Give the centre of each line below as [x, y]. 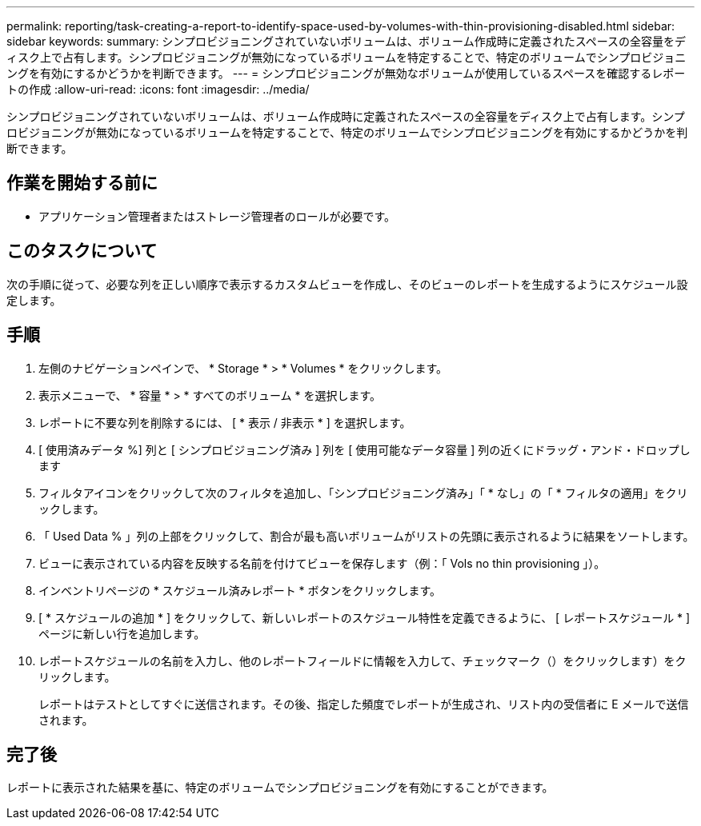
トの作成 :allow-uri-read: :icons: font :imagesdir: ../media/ [158, 89]
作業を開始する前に [82, 183]
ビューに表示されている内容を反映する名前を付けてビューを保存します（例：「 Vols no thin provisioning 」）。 [322, 563]
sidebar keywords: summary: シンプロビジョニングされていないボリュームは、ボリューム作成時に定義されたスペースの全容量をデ [346, 41]
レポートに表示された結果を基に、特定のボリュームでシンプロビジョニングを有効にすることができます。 [280, 788]
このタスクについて [82, 251]
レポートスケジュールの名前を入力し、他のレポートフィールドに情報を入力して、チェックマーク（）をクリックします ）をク [363, 660]
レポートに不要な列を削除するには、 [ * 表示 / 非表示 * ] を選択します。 [225, 422]
